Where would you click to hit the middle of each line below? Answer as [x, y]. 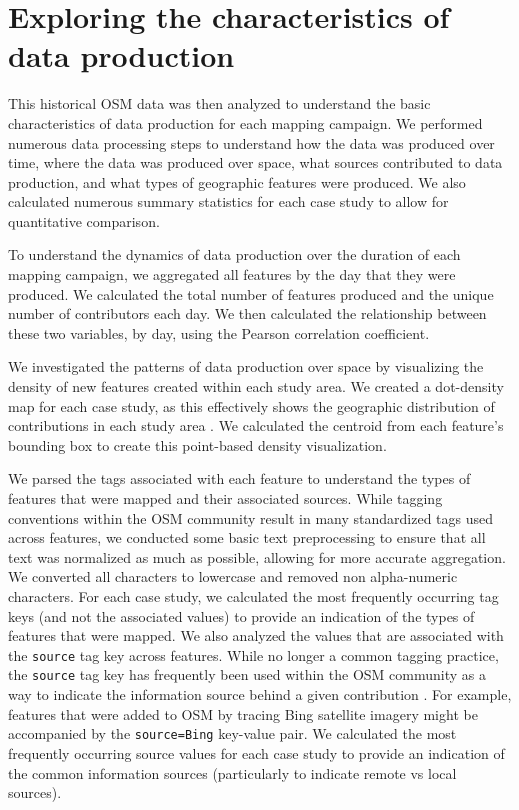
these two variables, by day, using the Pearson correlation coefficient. [219, 332]
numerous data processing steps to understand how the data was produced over [251, 142]
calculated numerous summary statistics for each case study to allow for [228, 201]
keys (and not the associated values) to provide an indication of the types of [241, 615]
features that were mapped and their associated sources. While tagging [225, 498]
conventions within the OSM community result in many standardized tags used [251, 517]
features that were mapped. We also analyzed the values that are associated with [256, 635]
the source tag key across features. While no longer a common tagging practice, [253, 654]
